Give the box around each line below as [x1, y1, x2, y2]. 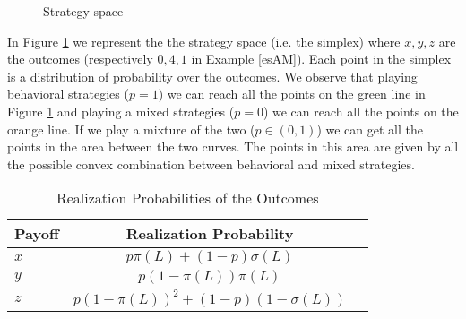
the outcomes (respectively [7, 49, 153, 68]
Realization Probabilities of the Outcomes [56, 187, 319, 209]
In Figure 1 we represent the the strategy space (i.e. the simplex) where [7, 31, 401, 50]
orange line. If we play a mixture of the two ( [7, 119, 255, 138]
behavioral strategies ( [7, 84, 129, 103]
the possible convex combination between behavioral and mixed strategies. [7, 154, 415, 173]
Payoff [14, 223, 59, 245]
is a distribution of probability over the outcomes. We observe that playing [7, 66, 418, 85]
